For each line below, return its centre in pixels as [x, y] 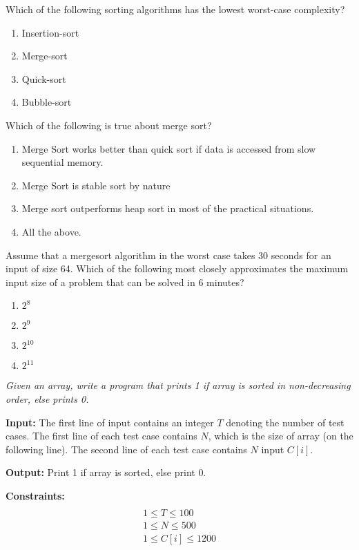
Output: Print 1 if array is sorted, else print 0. [106, 472]
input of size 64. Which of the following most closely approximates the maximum [177, 268]
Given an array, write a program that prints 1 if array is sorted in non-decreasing [178, 385]
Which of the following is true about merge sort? [109, 125]
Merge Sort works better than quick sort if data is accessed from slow [169, 148]
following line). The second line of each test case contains [126, 449]
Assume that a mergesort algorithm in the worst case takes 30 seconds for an [168, 255]
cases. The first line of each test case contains [101, 436]
